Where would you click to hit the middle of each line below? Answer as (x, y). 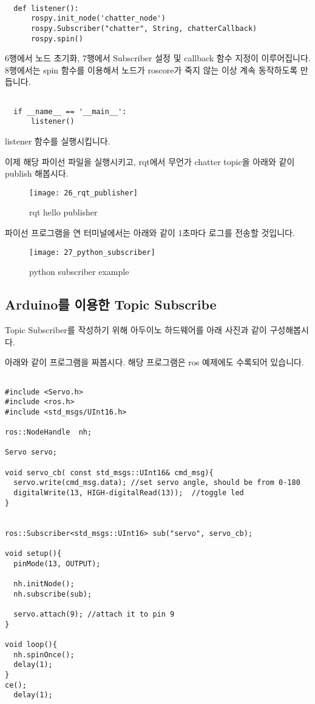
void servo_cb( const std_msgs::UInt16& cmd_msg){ (109, 472)
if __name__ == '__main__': (70, 111)
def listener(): (46, 8)
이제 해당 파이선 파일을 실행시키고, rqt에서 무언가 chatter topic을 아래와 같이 (150, 161)
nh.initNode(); (44, 584)
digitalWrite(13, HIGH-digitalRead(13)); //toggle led (129, 493)
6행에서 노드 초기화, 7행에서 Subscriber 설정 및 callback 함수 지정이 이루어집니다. (158, 58)
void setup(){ (33, 554)
